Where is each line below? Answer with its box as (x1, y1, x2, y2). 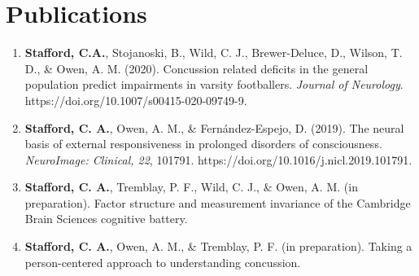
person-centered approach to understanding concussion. (24, 253, 301, 270)
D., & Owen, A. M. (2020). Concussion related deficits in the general (24, 59, 369, 77)
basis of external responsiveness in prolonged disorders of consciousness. (24, 135, 382, 152)
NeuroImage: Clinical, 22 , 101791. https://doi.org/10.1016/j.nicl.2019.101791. (24, 151, 412, 168)
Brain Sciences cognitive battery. (24, 210, 188, 227)
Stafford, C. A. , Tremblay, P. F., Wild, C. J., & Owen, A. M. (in (24, 178, 358, 195)
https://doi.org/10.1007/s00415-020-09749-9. (24, 91, 247, 108)
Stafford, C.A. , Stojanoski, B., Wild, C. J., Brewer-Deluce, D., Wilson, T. (24, 44, 403, 61)
